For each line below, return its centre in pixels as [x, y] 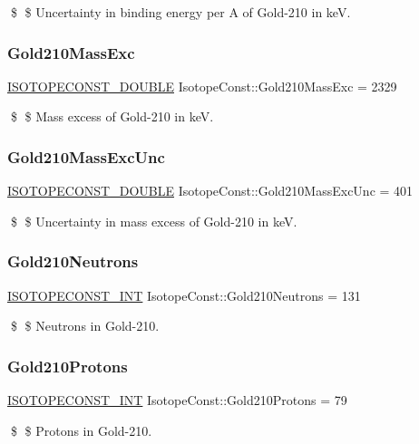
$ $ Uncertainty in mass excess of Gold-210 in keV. [154, 221]
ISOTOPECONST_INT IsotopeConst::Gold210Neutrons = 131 [184, 295]
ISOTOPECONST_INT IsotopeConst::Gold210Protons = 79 [177, 400]
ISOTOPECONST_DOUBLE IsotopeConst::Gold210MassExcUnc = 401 [210, 191]
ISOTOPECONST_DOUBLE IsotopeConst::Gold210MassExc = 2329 [202, 86]
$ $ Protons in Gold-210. [81, 430]
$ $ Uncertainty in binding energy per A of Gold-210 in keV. [180, 12]
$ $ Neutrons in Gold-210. [85, 326]
